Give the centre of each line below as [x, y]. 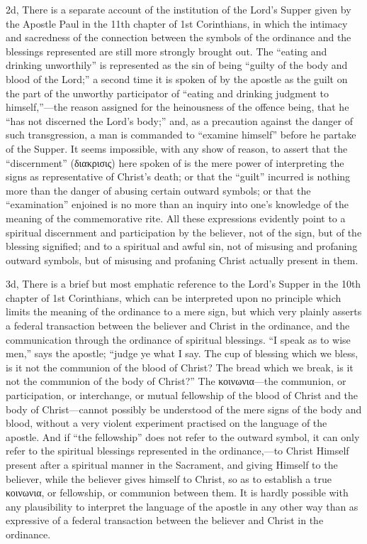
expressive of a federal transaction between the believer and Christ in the [165, 520]
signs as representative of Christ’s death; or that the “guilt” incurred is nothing [178, 176]
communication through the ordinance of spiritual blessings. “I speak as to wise [178, 339]
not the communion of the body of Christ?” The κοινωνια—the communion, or [176, 381]
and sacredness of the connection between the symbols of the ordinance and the [179, 37]
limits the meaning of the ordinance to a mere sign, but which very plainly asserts [184, 311]
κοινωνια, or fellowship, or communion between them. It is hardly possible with [177, 493]
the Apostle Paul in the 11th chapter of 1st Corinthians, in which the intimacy [177, 23]
